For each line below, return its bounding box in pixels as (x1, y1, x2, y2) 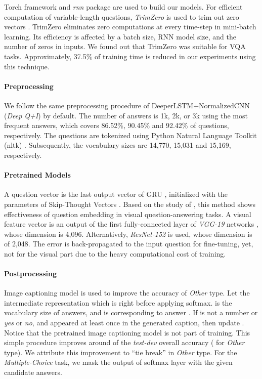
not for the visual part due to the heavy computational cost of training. (4, 248, 226, 259)
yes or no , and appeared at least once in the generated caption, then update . (4, 317, 244, 328)
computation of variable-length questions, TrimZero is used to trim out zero (4, 11, 239, 22)
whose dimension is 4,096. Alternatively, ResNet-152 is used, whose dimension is (4, 228, 252, 239)
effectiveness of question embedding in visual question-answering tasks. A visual (4, 208, 251, 219)
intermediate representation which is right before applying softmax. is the (4, 297, 232, 308)
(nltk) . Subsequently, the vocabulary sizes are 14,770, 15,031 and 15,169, (4, 140, 231, 150)
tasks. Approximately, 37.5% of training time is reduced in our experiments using (4, 51, 256, 61)
